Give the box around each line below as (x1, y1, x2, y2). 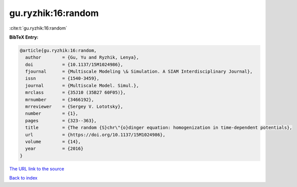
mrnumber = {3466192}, (25, 97, 94, 102)
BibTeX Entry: (9, 34, 39, 40)
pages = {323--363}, (25, 118, 97, 123)
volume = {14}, (25, 139, 81, 144)
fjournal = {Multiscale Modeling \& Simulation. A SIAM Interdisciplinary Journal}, (25, 69, 253, 75)
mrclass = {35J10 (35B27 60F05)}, (25, 90, 126, 95)
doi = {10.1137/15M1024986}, (25, 62, 123, 67)
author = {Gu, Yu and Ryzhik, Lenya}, (25, 55, 139, 60)
